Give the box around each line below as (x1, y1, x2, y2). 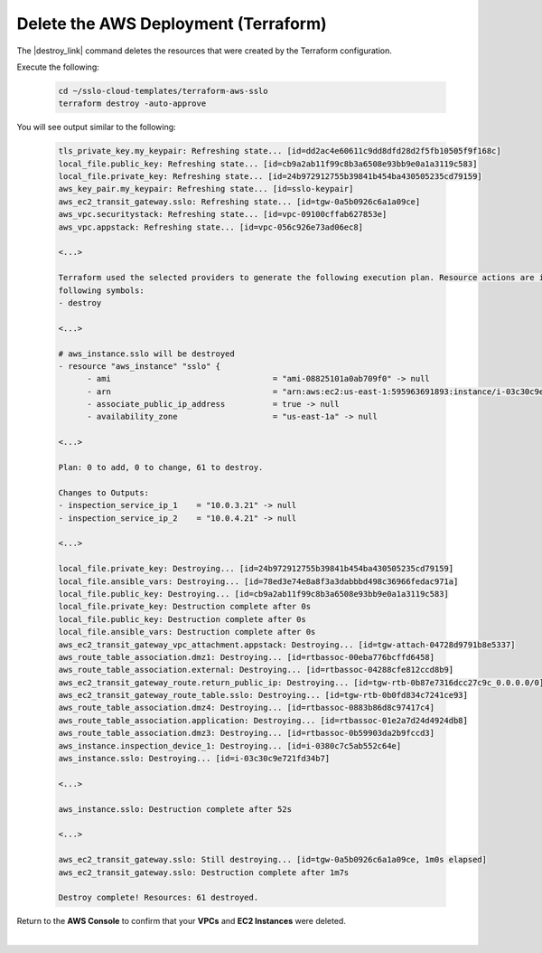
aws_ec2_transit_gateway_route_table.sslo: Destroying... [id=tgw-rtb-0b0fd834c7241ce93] (58, 690, 469, 701)
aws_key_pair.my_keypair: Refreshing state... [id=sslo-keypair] (58, 184, 354, 194)
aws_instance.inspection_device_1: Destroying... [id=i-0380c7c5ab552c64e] (58, 741, 402, 750)
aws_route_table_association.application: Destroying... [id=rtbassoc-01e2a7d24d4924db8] (58, 715, 469, 725)
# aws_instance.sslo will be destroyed (58, 348, 235, 359)
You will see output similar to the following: (16, 122, 176, 133)
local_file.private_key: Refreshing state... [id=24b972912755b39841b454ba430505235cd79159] (58, 172, 482, 182)
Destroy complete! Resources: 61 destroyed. (58, 892, 259, 903)
